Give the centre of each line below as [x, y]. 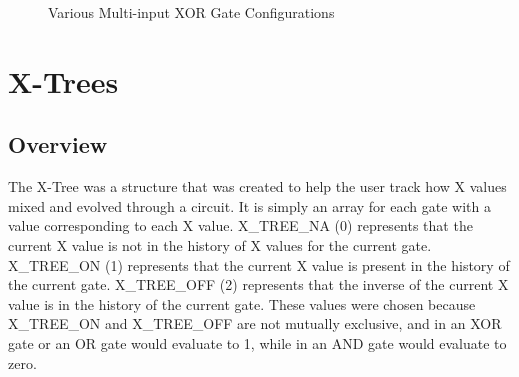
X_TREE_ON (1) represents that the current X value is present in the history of [259, 264]
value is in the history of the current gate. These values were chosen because [242, 303]
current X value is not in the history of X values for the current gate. [220, 244]
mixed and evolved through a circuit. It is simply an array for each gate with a [249, 205]
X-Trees [63, 80]
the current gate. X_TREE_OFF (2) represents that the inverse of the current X [258, 284]
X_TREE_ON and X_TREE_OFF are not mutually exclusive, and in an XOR [255, 323]
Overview [58, 144]
